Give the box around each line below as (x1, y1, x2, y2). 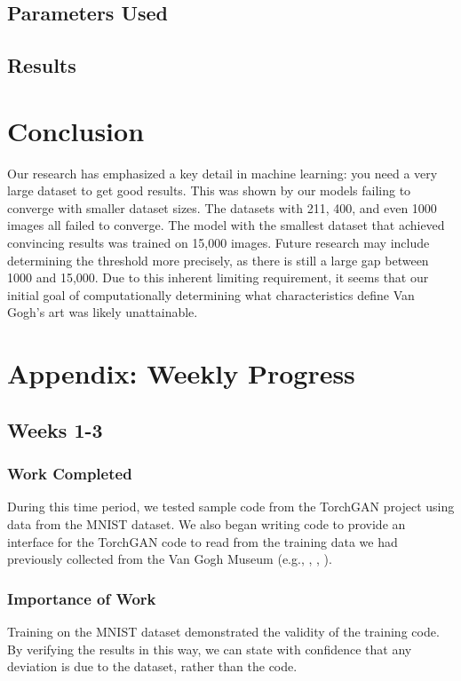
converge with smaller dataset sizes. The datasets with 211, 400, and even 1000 (7, 198, 437, 217)
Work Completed (7, 463, 132, 485)
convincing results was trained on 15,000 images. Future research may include (7, 234, 430, 252)
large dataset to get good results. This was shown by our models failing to (7, 181, 411, 200)
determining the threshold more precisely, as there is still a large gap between (7, 250, 429, 269)
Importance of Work (7, 587, 156, 609)
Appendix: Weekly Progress (7, 355, 355, 392)
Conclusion (7, 112, 145, 148)
